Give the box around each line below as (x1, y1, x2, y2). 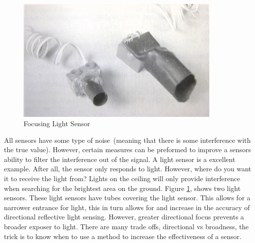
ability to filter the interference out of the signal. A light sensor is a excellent (4, 154, 235, 164)
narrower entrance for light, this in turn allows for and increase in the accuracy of (4, 202, 250, 212)
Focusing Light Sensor (24, 118, 90, 129)
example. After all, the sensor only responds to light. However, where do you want (4, 163, 252, 174)
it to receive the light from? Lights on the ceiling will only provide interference (4, 173, 240, 184)
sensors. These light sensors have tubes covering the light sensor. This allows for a (4, 192, 251, 203)
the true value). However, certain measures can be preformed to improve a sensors (4, 144, 251, 155)
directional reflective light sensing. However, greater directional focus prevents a (4, 212, 244, 222)
